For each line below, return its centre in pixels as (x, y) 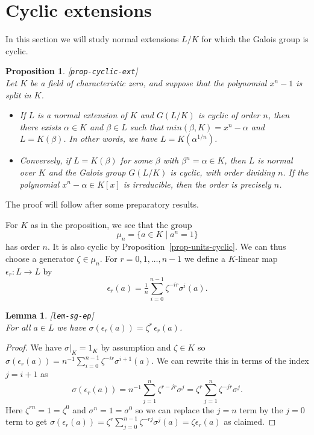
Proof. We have (34, 347)
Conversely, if (45, 160)
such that (147, 126)
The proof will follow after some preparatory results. (102, 204)
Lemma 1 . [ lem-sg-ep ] (50, 315)
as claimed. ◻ (250, 421)
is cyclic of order (229, 115)
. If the (296, 172)
